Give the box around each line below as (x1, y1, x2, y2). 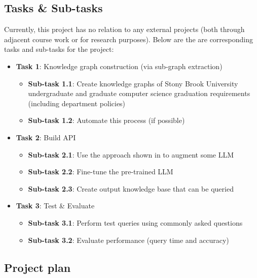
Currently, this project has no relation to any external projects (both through (4, 24, 245, 35)
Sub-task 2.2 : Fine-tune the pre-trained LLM (28, 166, 173, 177)
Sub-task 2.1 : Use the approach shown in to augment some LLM (28, 149, 234, 160)
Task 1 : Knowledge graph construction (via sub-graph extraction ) (16, 60, 223, 71)
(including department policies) (28, 98, 126, 108)
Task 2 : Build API (16, 132, 76, 142)
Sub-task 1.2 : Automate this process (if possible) (28, 115, 185, 126)
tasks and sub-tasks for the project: (4, 44, 114, 54)
